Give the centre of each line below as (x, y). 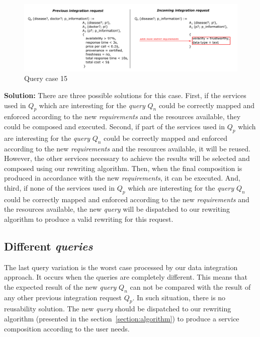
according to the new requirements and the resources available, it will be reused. (127, 148)
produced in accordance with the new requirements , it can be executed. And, (122, 178)
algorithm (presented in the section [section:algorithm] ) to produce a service (122, 319)
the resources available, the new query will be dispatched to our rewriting (117, 209)
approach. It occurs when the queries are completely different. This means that (126, 277)
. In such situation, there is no (179, 297)
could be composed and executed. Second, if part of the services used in (115, 126)
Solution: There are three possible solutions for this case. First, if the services (125, 95)
